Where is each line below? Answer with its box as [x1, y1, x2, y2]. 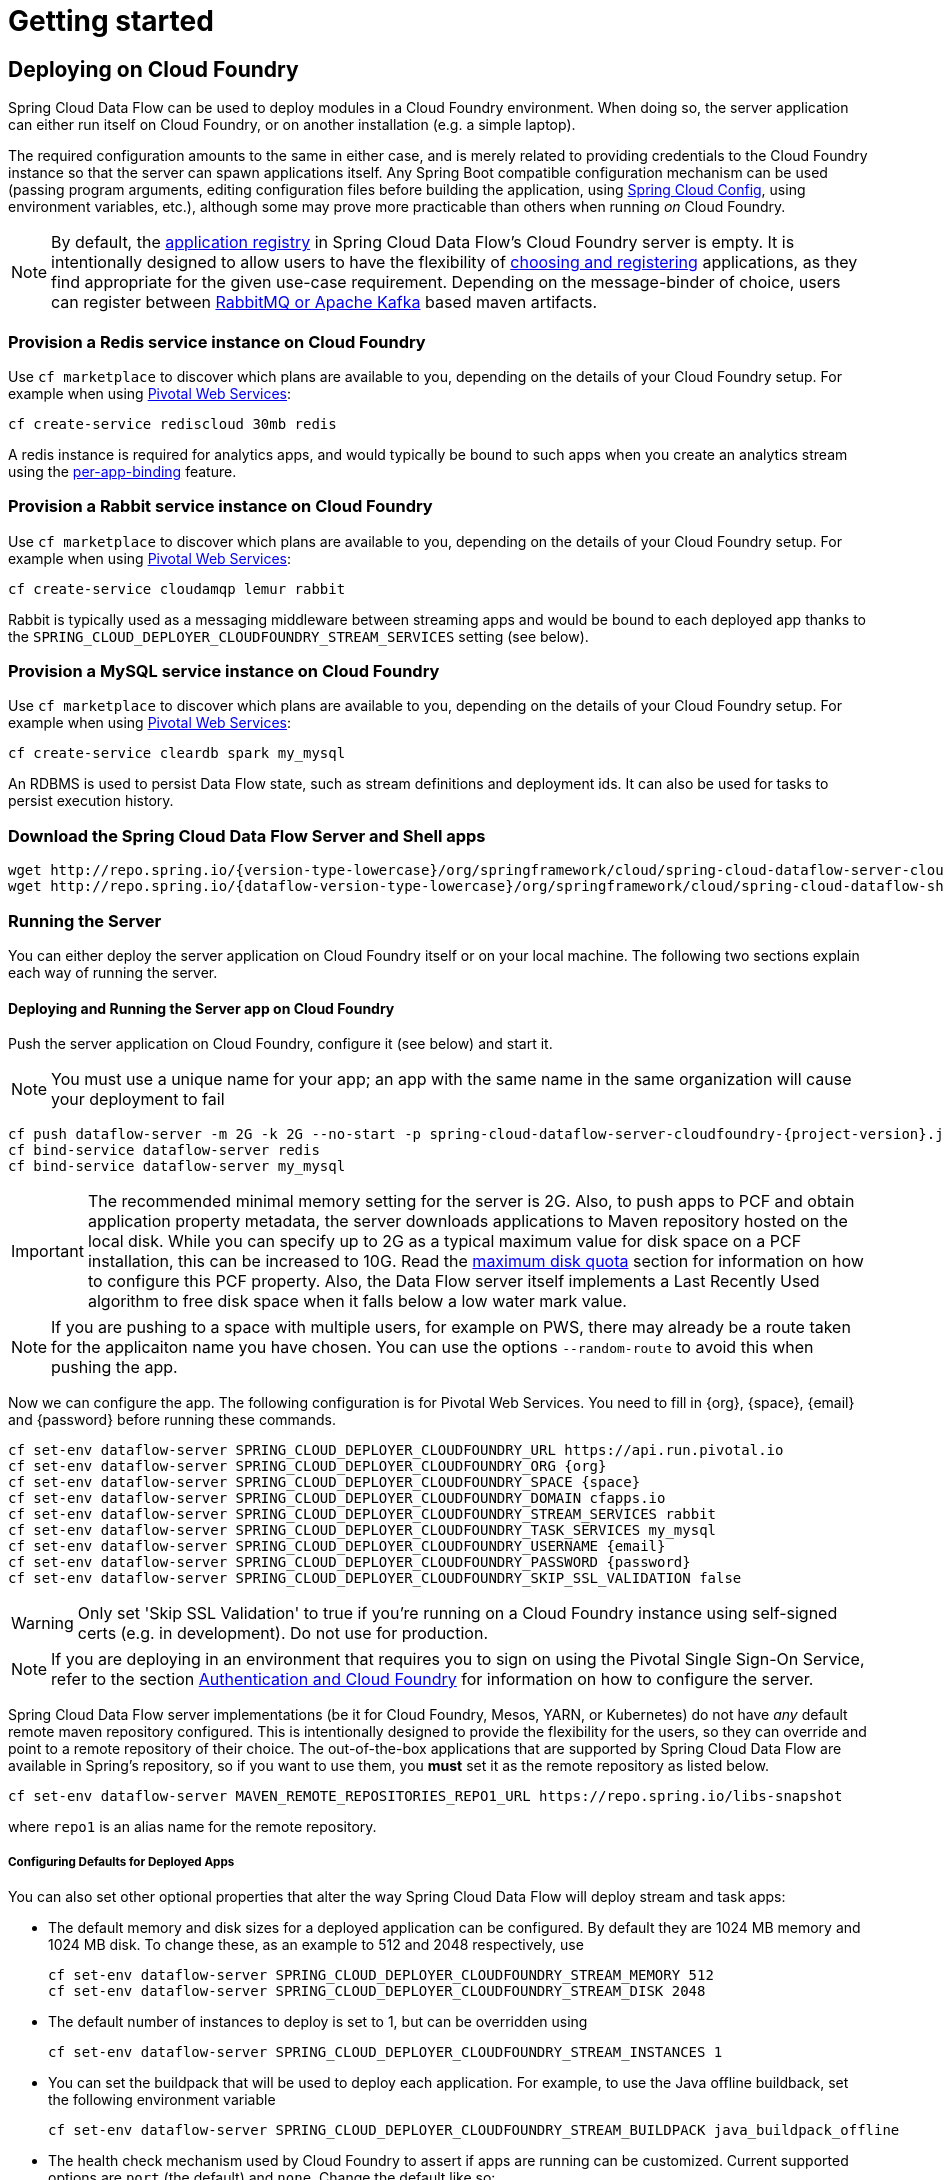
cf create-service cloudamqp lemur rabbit [8, 580, 346, 597]
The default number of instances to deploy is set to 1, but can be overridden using [48, 2012, 588, 2030]
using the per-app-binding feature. [8, 462, 237, 480]
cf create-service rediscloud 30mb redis [8, 415, 337, 432]
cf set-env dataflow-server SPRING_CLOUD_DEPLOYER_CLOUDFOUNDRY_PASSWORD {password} [8, 1554, 691, 1571]
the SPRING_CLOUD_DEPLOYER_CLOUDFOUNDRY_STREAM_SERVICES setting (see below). [8, 627, 589, 645]
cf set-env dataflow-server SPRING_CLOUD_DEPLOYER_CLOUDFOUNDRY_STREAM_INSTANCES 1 [48, 2043, 723, 2060]
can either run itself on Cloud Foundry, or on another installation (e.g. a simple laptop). [8, 116, 576, 134]
